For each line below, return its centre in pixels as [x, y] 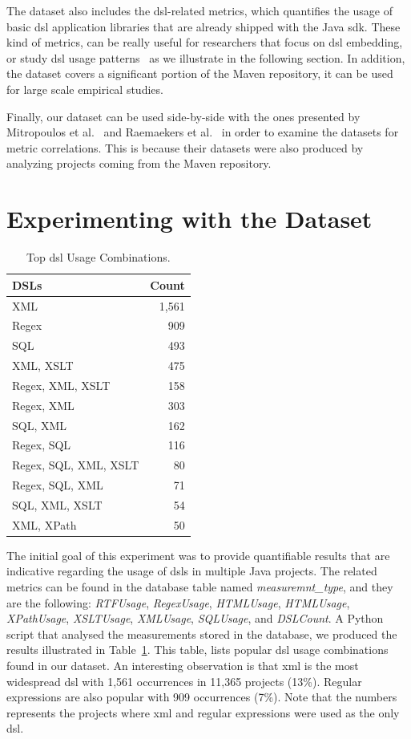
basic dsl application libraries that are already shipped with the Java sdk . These [203, 26]
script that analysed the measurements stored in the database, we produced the [202, 633]
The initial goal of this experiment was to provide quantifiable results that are [198, 555]
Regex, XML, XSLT [61, 385]
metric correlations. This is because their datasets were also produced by [185, 147]
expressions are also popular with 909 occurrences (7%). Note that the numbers [202, 697]
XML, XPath [44, 524]
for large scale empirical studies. [85, 89]
